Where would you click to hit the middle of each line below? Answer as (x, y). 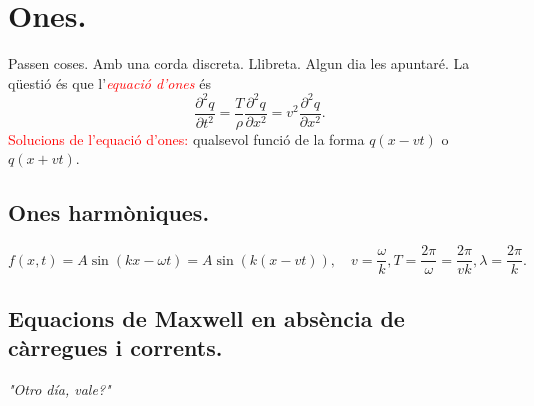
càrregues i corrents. (115, 347)
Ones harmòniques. (109, 212)
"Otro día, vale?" (59, 388)
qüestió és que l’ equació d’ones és (109, 82)
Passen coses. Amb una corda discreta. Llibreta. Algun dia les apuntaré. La (239, 63)
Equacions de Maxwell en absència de (206, 317)
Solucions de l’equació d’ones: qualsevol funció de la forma (186, 138)
